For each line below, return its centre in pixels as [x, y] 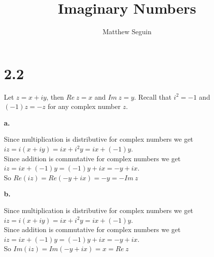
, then [55, 96]
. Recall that [153, 96]
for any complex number [84, 106]
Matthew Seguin [127, 32]
